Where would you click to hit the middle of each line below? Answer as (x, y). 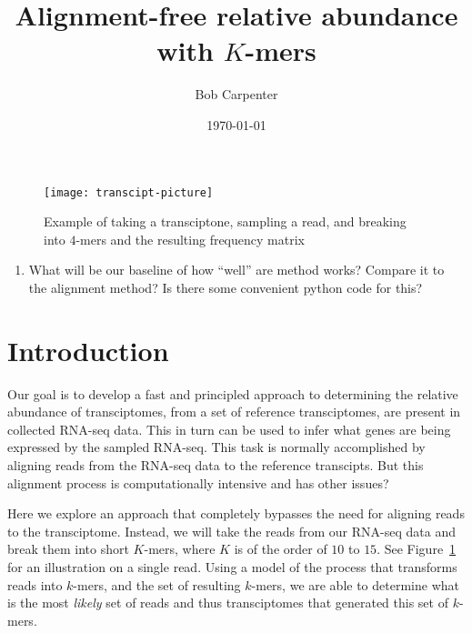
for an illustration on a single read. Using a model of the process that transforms (232, 567)
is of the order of (281, 549)
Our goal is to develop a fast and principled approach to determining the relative (233, 393)
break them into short (68, 549)
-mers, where (180, 549)
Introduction (88, 350)
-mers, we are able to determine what (355, 584)
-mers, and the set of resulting (157, 584)
